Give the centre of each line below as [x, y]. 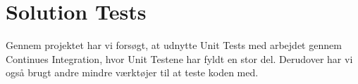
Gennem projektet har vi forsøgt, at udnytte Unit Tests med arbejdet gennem [174, 45]
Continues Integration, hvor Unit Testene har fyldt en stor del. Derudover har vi [179, 58]
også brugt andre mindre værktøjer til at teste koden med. [132, 72]
